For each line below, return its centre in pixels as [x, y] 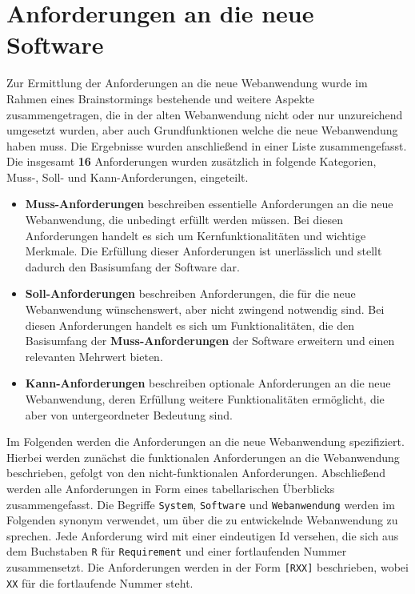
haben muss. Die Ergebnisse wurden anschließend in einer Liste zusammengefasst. [207, 145]
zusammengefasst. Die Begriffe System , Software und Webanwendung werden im [201, 504]
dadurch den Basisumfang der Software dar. [132, 266]
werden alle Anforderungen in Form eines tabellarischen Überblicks [171, 488]
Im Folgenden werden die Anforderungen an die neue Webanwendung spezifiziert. [206, 441]
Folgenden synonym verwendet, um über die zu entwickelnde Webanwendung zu [202, 520]
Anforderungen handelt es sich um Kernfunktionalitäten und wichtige [196, 235]
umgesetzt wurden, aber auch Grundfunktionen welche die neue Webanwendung [202, 130]
